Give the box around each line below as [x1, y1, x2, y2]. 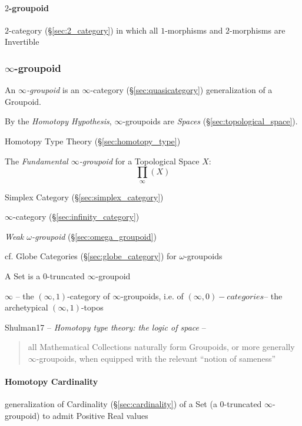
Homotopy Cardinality [5, 375, 98, 388]
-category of [67, 289, 110, 302]
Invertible [5, 35, 39, 48]
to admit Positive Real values [42, 409, 148, 421]
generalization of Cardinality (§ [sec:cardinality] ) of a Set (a [5, 398, 217, 410]
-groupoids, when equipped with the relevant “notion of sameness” [36, 352, 276, 364]
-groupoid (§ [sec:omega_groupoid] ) [31, 230, 157, 242]
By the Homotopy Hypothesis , [5, 115, 112, 127]
